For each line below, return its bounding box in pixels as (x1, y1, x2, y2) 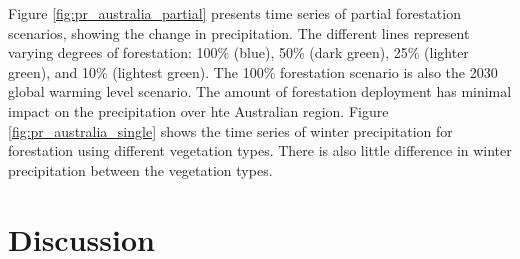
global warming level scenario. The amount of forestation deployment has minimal (8, 81, 512, 102)
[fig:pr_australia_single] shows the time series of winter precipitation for (8, 120, 453, 141)
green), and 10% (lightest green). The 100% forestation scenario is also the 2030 (8, 61, 498, 82)
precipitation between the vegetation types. (8, 159, 273, 180)
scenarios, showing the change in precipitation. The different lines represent (8, 22, 470, 43)
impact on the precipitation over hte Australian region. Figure (8, 100, 389, 121)
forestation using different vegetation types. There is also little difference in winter (8, 140, 512, 161)
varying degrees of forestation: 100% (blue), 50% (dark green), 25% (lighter (8, 42, 469, 63)
